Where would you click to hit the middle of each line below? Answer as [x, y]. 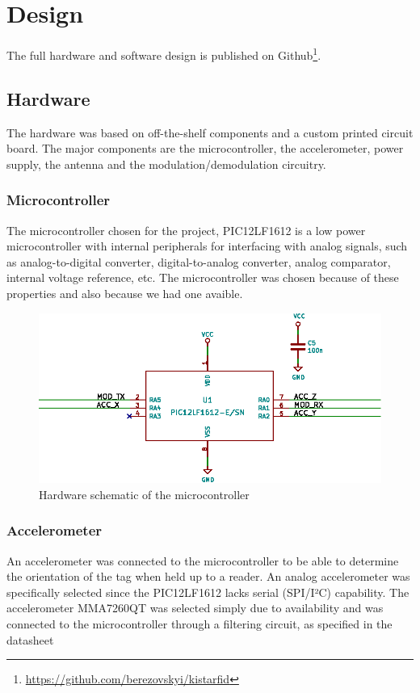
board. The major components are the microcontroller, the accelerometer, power [205, 148]
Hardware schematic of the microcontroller [144, 494]
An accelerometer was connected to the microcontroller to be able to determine [203, 560]
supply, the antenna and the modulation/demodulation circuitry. [166, 164]
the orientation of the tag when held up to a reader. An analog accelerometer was [208, 576]
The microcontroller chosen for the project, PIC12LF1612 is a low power [186, 230]
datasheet [30, 639]
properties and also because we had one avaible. [125, 293]
